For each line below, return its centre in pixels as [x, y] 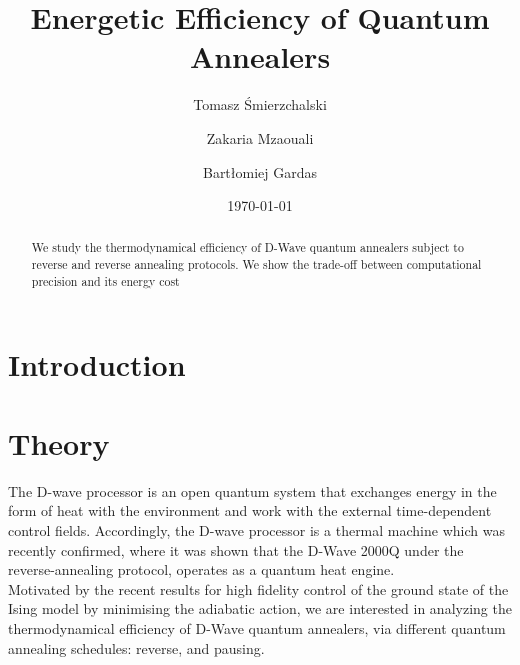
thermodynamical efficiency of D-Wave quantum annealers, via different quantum [257, 627]
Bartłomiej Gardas [260, 171]
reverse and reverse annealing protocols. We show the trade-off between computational [256, 264]
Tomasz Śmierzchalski [260, 104]
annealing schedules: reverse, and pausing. [136, 647]
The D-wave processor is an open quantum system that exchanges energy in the [252, 490]
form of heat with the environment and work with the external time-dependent [250, 510]
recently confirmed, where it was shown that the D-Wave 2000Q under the [236, 549]
